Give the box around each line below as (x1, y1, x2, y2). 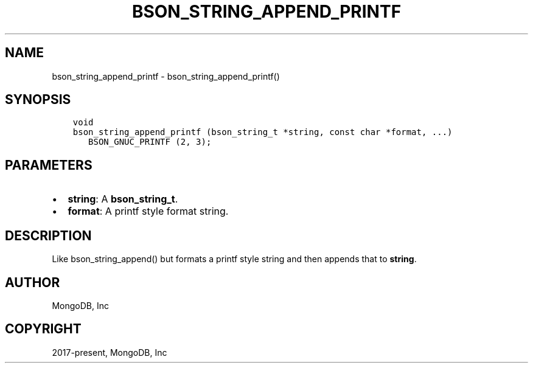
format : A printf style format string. (68, 205, 229, 218)
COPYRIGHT (5, 321, 82, 337)
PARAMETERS (5, 157, 92, 173)
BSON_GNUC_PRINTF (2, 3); (88, 137, 212, 147)
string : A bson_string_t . (68, 193, 178, 206)
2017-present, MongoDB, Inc (52, 347, 167, 358)
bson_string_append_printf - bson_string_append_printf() (52, 71, 280, 82)
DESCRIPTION (5, 227, 92, 243)
